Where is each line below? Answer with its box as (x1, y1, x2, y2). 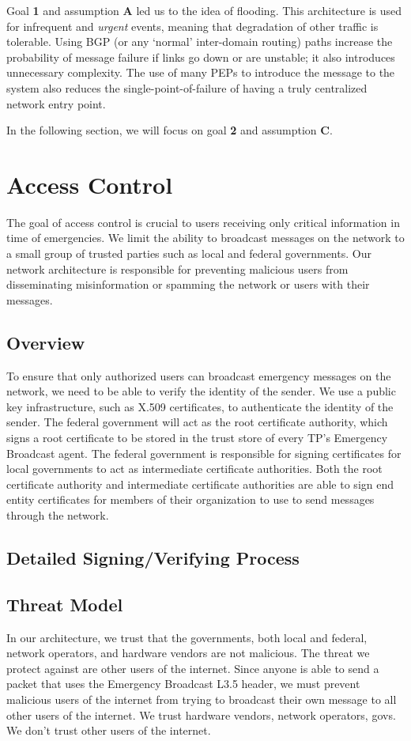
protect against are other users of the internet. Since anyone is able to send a (6, 660, 379, 676)
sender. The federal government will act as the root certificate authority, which (6, 414, 388, 430)
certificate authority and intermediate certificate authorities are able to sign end (6, 475, 394, 492)
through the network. (6, 506, 109, 523)
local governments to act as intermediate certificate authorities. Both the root (6, 460, 383, 477)
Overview (6, 330, 85, 354)
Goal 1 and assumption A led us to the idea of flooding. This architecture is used (6, 2, 402, 18)
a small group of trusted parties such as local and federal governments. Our (6, 245, 371, 262)
